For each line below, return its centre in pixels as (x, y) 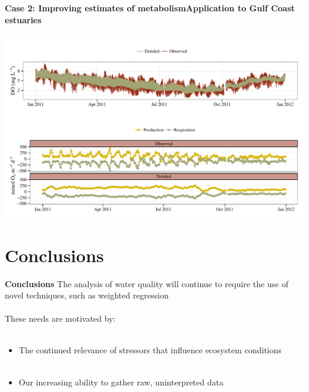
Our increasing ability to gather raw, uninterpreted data (121, 382)
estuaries (23, 19)
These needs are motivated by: (60, 318)
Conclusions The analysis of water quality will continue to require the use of (147, 283)
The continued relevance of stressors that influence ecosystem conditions (150, 350)
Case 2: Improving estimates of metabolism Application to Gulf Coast (150, 8)
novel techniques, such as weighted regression (87, 295)
